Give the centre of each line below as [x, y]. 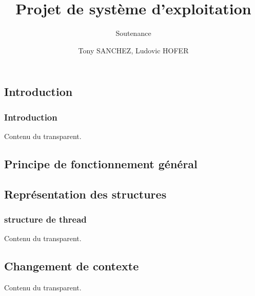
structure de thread [45, 219]
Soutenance [133, 33]
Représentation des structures [85, 194]
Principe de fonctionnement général [101, 163]
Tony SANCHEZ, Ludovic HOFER [133, 50]
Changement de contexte [72, 266]
